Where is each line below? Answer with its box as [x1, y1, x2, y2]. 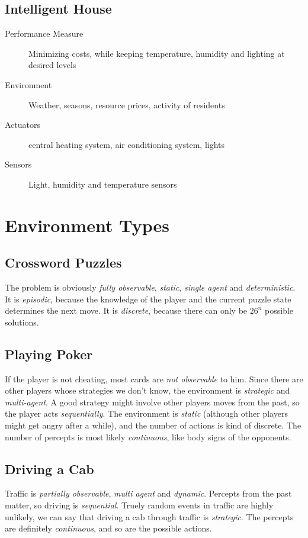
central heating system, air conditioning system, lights [28, 138, 225, 150]
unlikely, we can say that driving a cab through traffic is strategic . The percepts [5, 510, 294, 523]
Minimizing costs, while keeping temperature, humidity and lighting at [28, 47, 285, 59]
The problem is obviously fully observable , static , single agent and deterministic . [5, 281, 296, 294]
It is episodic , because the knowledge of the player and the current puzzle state [5, 292, 291, 305]
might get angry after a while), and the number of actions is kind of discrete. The [5, 419, 301, 431]
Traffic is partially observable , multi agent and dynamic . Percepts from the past [5, 487, 292, 500]
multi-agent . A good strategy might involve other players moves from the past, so [5, 395, 300, 408]
